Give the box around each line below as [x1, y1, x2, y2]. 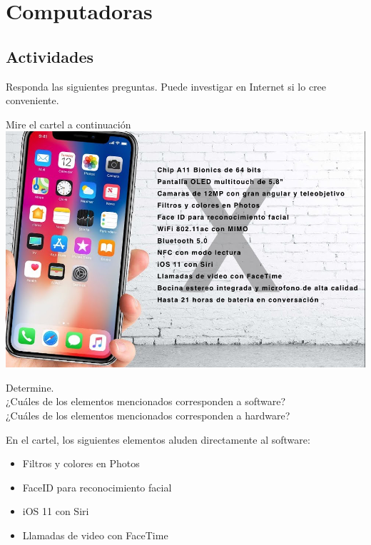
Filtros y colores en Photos [22, 456, 140, 471]
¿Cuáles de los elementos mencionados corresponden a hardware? [6, 407, 290, 422]
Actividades [6, 45, 94, 67]
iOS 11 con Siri [22, 504, 89, 519]
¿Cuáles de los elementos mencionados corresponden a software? [6, 394, 286, 409]
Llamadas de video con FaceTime [22, 527, 168, 542]
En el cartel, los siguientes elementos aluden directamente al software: [6, 432, 310, 447]
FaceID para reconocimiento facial [22, 479, 172, 494]
